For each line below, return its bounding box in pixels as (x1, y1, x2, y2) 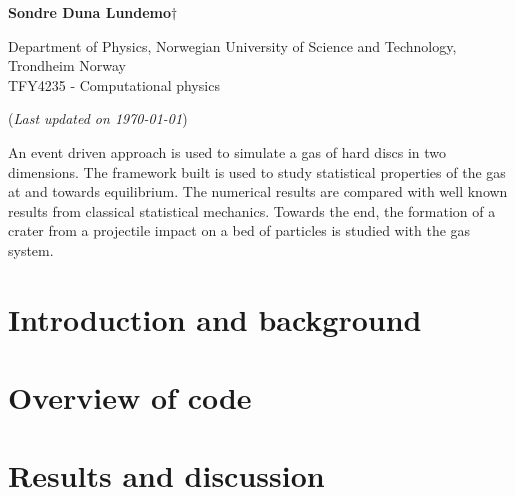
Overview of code (8, 377, 252, 418)
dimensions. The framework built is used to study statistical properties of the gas (8, 161, 506, 182)
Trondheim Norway (8, 55, 126, 76)
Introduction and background (8, 298, 422, 339)
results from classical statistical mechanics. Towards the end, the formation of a (8, 200, 496, 221)
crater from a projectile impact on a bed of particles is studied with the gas (8, 220, 471, 241)
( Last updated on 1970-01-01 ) (8, 108, 188, 129)
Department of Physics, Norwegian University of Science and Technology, (8, 35, 457, 56)
